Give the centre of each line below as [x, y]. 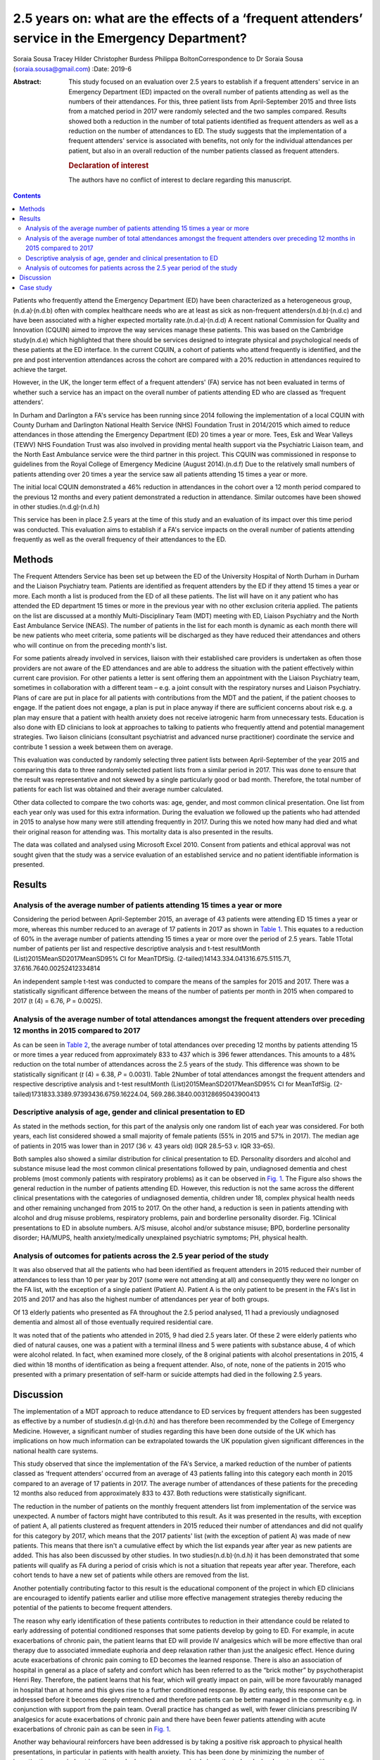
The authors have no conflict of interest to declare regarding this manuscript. [180, 180]
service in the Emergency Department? [130, 38]
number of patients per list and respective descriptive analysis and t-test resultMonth [137, 949]
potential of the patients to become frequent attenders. [93, 1608]
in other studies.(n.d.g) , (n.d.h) [56, 506]
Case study [36, 287]
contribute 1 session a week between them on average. [93, 747]
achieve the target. [40, 369]
